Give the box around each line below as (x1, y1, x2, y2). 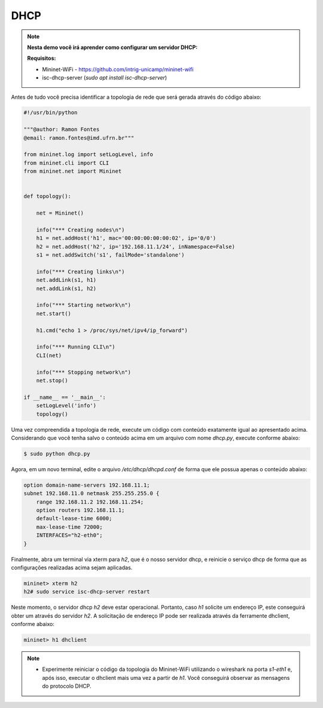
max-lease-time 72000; (36, 523, 103, 530)
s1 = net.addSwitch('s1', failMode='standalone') (36, 252, 185, 258)
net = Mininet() (36, 210, 84, 216)
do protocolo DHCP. (42, 682, 92, 690)
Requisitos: (27, 54, 56, 62)
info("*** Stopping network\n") (36, 368, 132, 376)
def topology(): (23, 193, 72, 200)
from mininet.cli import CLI (23, 159, 109, 166)
